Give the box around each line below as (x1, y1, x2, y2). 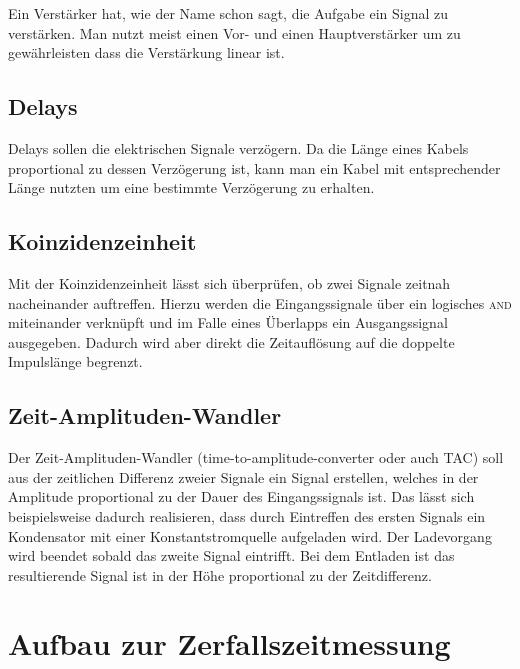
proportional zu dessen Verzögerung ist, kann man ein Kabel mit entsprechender (8, 157, 501, 178)
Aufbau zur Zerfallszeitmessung (8, 623, 451, 664)
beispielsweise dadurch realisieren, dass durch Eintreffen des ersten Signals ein (8, 505, 486, 526)
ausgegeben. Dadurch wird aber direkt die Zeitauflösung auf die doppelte (8, 331, 455, 352)
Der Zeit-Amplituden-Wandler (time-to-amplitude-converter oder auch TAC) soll (8, 447, 504, 468)
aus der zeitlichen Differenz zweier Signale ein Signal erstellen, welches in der (8, 466, 479, 487)
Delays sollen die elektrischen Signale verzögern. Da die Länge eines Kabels (8, 137, 469, 158)
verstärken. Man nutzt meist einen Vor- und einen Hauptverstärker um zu (8, 22, 461, 43)
